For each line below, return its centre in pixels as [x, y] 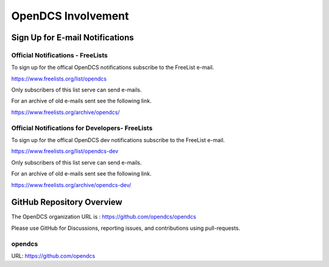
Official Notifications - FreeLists [59, 55]
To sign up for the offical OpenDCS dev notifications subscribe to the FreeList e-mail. [118, 140]
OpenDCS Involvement [70, 16]
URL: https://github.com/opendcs [53, 256]
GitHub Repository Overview [67, 202]
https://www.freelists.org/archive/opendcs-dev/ [71, 185]
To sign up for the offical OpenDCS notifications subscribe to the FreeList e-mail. [113, 68]
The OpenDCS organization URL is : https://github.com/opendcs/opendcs [104, 217]
